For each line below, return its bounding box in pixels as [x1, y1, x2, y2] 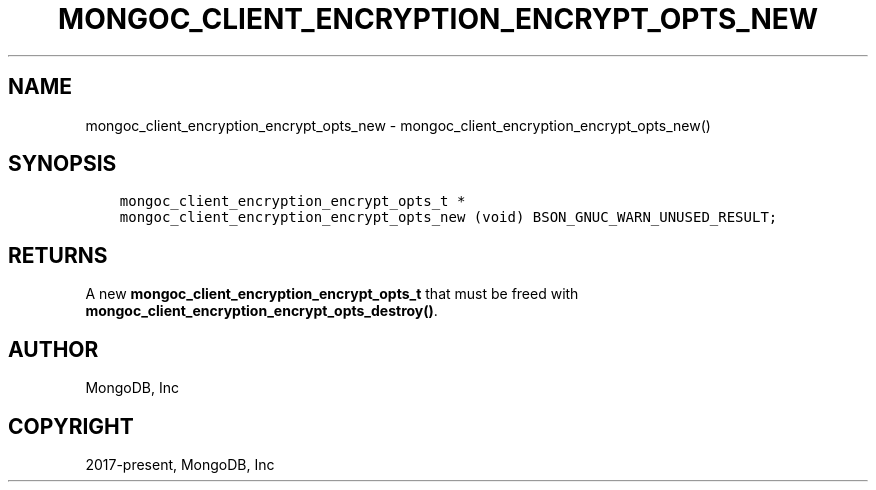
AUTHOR [8, 336, 99, 362]
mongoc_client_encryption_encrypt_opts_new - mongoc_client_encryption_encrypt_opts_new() [85, 116, 711, 134]
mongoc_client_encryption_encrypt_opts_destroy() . [85, 302, 438, 320]
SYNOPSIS [8, 151, 117, 177]
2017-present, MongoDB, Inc [85, 455, 275, 473]
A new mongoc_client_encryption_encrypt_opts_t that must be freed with [85, 285, 579, 303]
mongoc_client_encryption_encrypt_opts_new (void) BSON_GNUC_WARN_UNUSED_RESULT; [119, 209, 778, 226]
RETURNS [8, 242, 108, 268]
